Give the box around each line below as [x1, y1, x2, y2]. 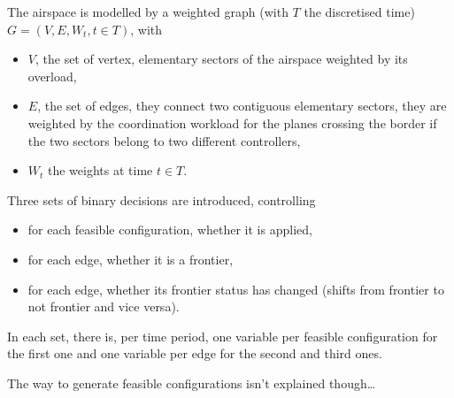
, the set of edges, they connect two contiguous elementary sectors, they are [37, 96, 447, 115]
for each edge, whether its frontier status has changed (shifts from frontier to [27, 279, 444, 298]
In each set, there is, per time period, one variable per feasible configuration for [7, 326, 438, 345]
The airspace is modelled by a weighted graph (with [7, 3, 289, 20]
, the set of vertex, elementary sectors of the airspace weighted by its [35, 50, 408, 68]
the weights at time [48, 161, 153, 180]
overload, [27, 66, 77, 85]
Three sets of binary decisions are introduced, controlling [7, 190, 316, 209]
